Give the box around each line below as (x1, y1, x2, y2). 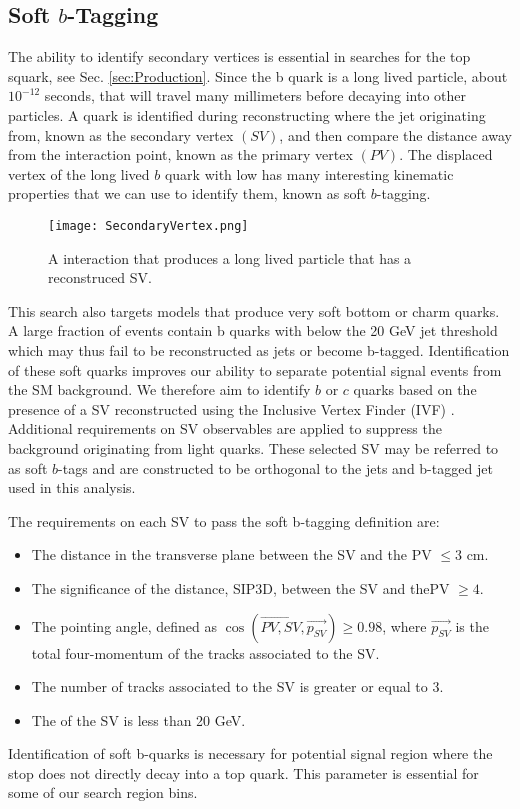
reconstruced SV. (48, 267, 152, 288)
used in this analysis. (8, 477, 136, 498)
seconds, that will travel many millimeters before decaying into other (44, 85, 467, 106)
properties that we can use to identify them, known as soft (8, 183, 367, 204)
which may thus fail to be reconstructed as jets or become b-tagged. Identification (8, 339, 510, 360)
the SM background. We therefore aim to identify (8, 379, 311, 400)
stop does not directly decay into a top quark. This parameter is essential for (8, 762, 479, 783)
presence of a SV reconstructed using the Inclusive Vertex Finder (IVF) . (8, 398, 455, 419)
